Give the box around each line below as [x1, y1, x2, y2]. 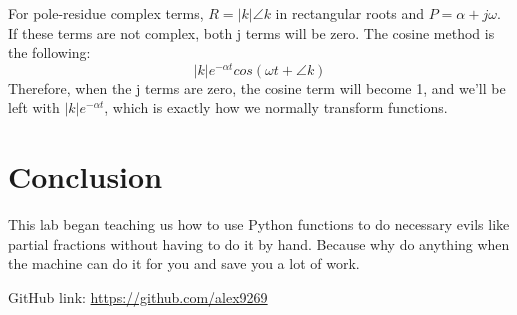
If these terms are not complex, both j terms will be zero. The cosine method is [8, 22, 495, 43]
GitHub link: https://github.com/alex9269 [8, 286, 268, 307]
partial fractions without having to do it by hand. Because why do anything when [8, 233, 510, 254]
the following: [8, 42, 91, 63]
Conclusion [8, 156, 163, 197]
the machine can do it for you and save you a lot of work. [8, 253, 360, 274]
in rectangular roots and [275, 3, 424, 23]
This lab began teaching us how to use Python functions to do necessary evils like [8, 214, 510, 235]
